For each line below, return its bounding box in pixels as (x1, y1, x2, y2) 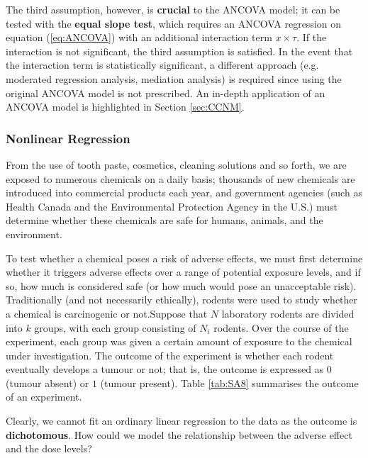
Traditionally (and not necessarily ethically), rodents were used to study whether (6, 292, 358, 307)
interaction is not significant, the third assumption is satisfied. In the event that (6, 43, 353, 58)
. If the (296, 30, 327, 45)
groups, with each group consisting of (34, 320, 196, 335)
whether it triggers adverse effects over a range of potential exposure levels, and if (6, 264, 361, 279)
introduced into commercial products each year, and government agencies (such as (6, 185, 362, 200)
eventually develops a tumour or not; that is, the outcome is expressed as (6, 362, 324, 376)
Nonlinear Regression (6, 129, 130, 147)
